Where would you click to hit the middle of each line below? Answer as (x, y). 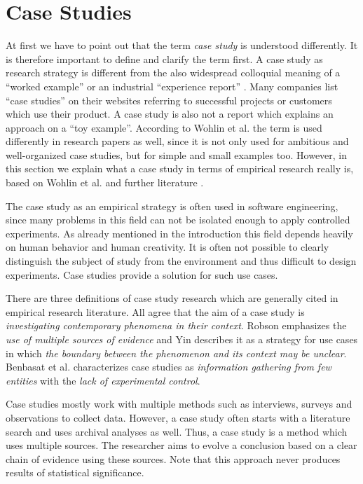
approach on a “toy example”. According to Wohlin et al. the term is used (164, 127)
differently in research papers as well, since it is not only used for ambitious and (177, 141)
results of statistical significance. (75, 472)
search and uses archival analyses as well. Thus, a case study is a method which (177, 431)
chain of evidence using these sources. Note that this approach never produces (173, 458)
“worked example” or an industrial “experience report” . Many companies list (172, 86)
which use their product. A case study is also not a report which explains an (170, 114)
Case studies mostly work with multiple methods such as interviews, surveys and (179, 404)
